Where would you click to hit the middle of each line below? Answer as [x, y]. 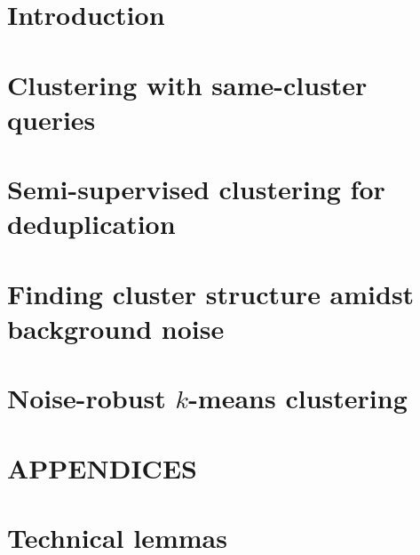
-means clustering [298, 398]
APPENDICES [102, 467]
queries [52, 119]
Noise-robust [87, 398]
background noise [116, 328]
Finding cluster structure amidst [211, 293]
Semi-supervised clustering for [196, 189]
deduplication [91, 224]
